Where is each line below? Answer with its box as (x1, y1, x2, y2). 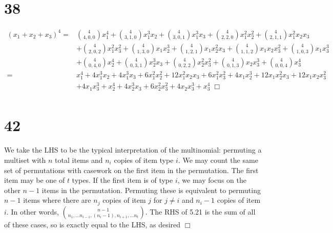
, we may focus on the (177, 175, 246, 185)
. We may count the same (178, 155, 258, 165)
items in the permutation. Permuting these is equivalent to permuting (41, 184, 261, 195)
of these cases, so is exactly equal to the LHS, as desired (4, 219, 181, 229)
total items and (55, 155, 103, 165)
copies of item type (114, 155, 174, 165)
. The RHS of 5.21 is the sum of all (145, 206, 256, 217)
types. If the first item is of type (72, 175, 173, 185)
